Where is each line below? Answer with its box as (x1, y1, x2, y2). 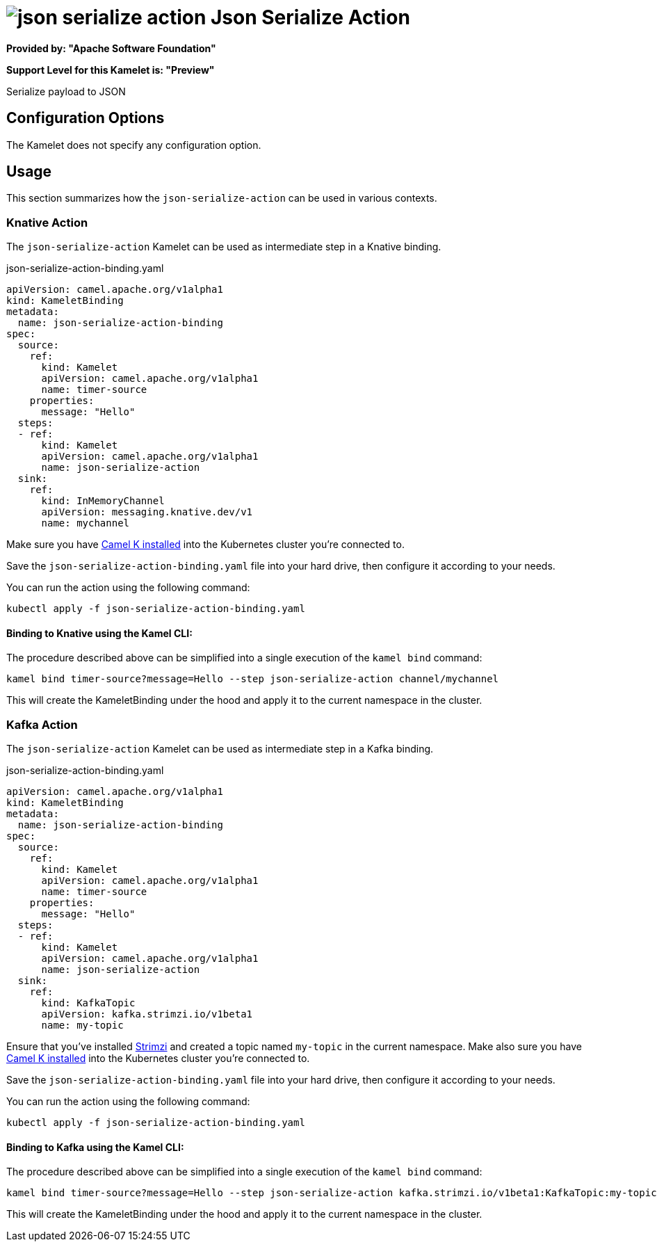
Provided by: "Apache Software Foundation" (6, 42, 216, 54)
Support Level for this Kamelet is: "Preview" (6, 63, 215, 76)
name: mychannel (41, 517, 130, 529)
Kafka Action (6, 717, 78, 732)
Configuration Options (6, 109, 165, 127)
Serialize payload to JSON (6, 85, 126, 97)
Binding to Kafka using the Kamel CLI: (6, 1141, 184, 1153)
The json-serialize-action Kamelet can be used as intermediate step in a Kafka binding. (6, 743, 434, 755)
